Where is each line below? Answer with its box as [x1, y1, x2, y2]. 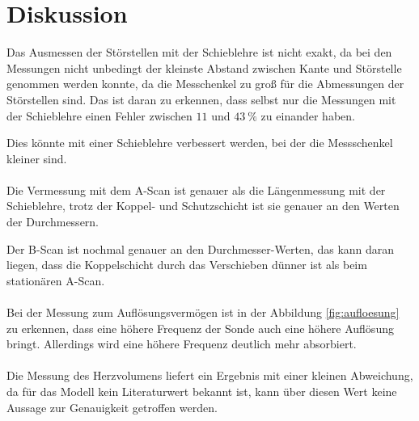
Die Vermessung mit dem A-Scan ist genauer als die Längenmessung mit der [6, 181, 386, 198]
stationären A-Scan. [6, 272, 105, 288]
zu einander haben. [260, 107, 355, 124]
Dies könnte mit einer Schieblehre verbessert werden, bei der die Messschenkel [6, 134, 393, 151]
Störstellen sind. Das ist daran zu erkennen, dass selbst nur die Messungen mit [6, 91, 396, 107]
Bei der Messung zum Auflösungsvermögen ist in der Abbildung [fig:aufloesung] [6, 304, 400, 321]
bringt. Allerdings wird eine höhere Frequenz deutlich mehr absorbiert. [6, 335, 357, 352]
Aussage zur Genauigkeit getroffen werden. [6, 398, 218, 415]
